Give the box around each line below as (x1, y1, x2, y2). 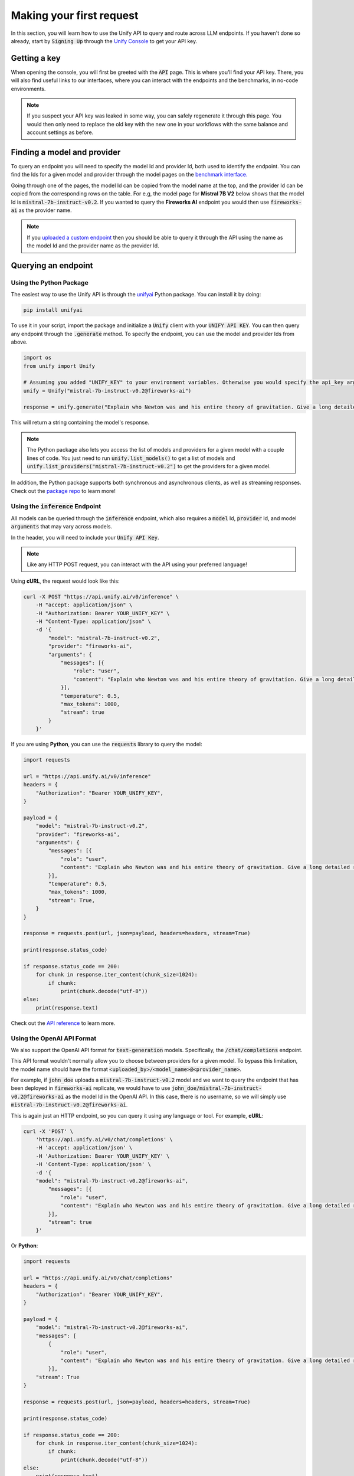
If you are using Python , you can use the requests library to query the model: (11, 741, 202, 748)
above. (11, 338, 28, 345)
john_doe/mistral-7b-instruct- (171, 1085, 262, 1092)
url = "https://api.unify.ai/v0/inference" (23, 773, 152, 779)
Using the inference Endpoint (11, 502, 101, 510)
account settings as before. (27, 129, 94, 136)
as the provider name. (18, 207, 72, 214)
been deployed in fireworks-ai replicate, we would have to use (11, 1085, 171, 1092)
